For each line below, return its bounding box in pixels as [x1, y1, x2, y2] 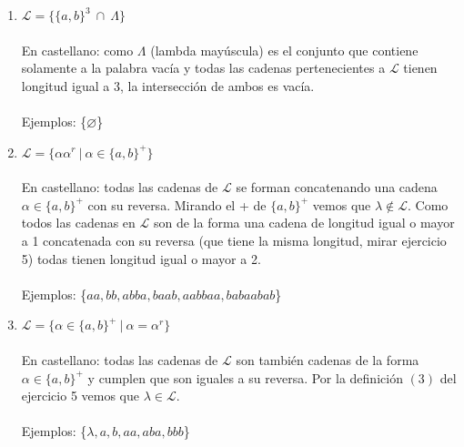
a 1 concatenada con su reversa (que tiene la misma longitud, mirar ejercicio [21, 230, 447, 249]
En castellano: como [21, 40, 134, 59]
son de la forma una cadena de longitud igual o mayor [153, 213, 455, 232]
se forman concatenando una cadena [236, 178, 438, 197]
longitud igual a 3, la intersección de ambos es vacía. [21, 76, 315, 95]
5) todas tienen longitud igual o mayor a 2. [21, 249, 261, 268]
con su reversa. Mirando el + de [87, 195, 267, 214]
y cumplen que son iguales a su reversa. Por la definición [87, 368, 403, 387]
